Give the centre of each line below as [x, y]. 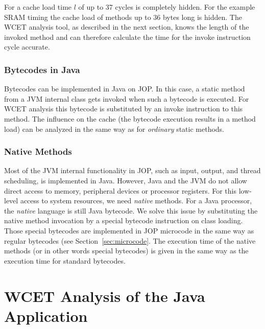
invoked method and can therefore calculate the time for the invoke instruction [127, 37]
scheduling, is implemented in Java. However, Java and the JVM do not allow [126, 180]
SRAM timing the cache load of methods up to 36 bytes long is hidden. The [123, 17]
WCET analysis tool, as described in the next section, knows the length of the [127, 27]
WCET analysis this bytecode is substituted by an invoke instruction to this [124, 109]
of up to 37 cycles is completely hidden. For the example [167, 7]
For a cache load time [38, 7]
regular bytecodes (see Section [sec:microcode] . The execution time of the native [130, 240]
